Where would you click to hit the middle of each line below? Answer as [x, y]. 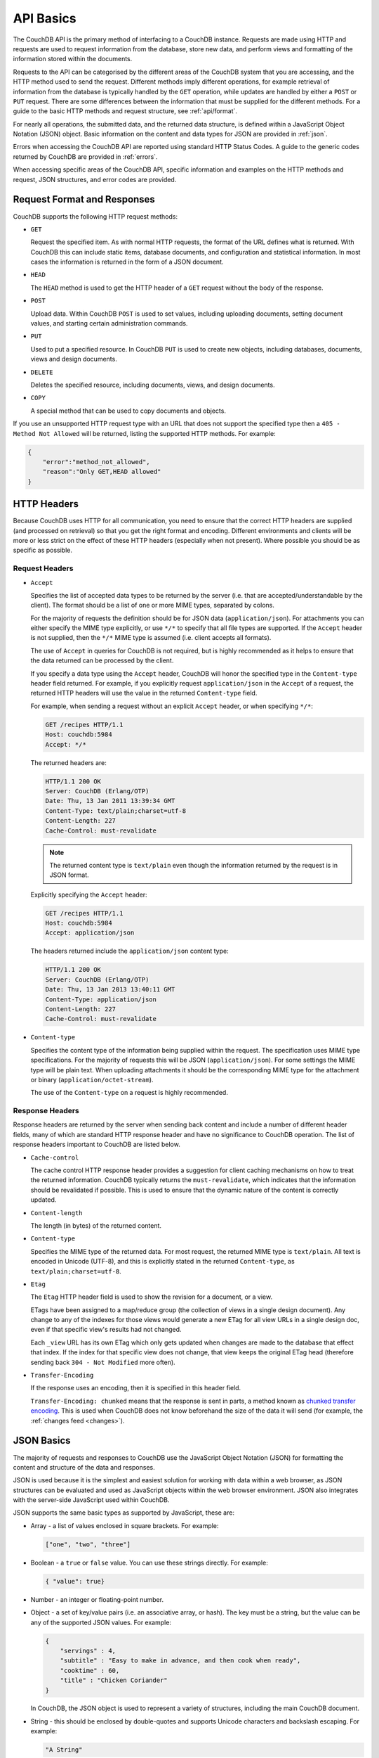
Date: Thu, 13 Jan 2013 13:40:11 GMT [110, 989]
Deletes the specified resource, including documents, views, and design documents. [153, 385]
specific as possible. [43, 550]
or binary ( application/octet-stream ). [92, 1079]
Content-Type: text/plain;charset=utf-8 [115, 811]
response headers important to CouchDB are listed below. [97, 1144]
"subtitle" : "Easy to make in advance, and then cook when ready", [180, 1661]
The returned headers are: [68, 762]
